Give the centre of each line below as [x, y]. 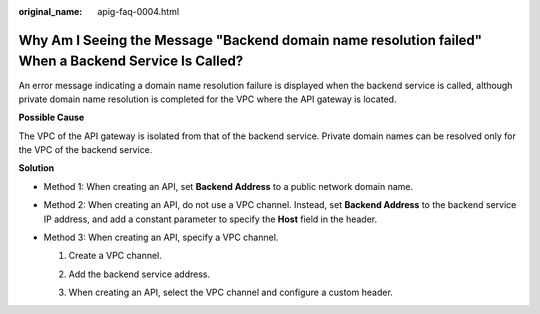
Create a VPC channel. [115, 256]
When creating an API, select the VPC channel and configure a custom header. [231, 292]
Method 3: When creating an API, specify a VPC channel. [161, 237]
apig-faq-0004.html [138, 11]
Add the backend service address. [139, 274]
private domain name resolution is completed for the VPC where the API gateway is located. [207, 99]
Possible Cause [51, 117]
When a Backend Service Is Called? [131, 61]
